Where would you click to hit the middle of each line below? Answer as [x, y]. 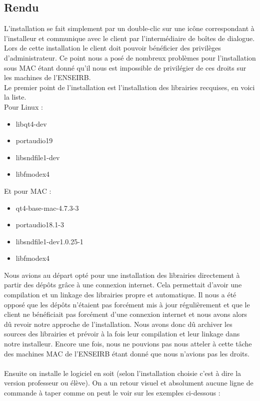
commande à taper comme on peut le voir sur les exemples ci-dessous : [112, 393]
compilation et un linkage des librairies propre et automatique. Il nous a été [120, 295]
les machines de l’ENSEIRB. [47, 77]
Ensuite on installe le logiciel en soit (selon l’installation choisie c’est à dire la [123, 373]
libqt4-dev [31, 123]
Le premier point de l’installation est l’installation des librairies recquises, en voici [129, 87]
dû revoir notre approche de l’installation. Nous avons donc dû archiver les [118, 324]
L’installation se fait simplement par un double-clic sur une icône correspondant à [129, 28]
